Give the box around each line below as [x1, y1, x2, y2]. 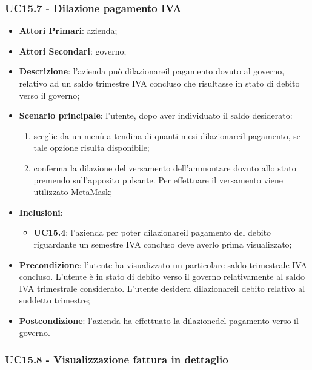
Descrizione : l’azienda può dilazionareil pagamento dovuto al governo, [19, 65, 285, 78]
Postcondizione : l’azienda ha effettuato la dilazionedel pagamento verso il [19, 314, 299, 326]
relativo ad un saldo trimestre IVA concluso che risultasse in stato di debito [19, 77, 300, 89]
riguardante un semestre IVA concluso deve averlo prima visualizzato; [33, 237, 292, 250]
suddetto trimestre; [19, 294, 90, 306]
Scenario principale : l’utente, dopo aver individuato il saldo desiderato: [19, 109, 293, 122]
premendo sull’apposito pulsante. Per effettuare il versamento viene [33, 173, 283, 186]
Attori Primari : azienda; [19, 24, 118, 37]
